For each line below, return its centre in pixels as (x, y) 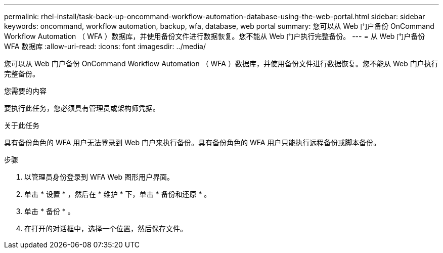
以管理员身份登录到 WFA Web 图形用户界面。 (99, 177)
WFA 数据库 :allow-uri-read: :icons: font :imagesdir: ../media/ (105, 46)
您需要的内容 (25, 91)
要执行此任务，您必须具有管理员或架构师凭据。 (82, 108)
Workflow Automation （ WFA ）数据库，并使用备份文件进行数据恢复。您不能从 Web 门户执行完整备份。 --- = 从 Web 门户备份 (215, 36)
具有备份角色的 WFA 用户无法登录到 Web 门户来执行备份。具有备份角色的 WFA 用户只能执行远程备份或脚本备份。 (192, 142)
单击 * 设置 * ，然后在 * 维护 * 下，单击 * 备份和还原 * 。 (118, 194)
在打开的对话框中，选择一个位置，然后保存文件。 (106, 228)
